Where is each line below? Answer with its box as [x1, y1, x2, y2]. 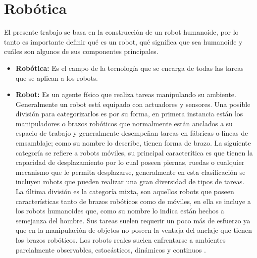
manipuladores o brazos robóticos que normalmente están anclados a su [15, 118, 233, 128]
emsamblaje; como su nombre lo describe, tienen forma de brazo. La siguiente [15, 138, 251, 148]
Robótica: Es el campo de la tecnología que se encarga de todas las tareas [15, 62, 244, 73]
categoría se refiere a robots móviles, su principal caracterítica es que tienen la [15, 147, 253, 157]
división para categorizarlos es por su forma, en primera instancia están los [15, 108, 243, 119]
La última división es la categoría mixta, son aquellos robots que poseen [15, 186, 234, 197]
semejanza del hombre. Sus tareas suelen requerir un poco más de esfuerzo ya [15, 215, 251, 225]
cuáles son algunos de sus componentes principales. [4, 46, 158, 56]
